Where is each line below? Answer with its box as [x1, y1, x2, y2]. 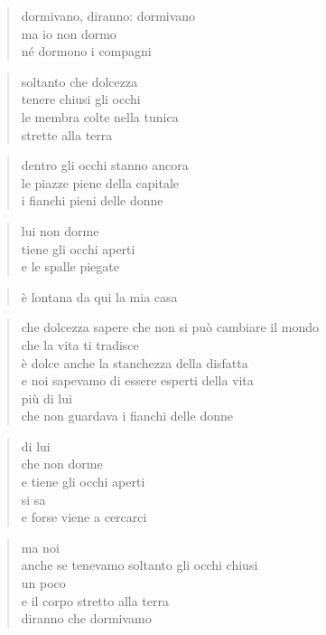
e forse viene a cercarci [21, 507, 147, 526]
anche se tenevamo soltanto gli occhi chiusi [21, 555, 258, 574]
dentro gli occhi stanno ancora [21, 156, 189, 175]
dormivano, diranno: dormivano [21, 6, 196, 24]
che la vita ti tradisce [21, 335, 139, 354]
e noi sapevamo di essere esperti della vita [21, 371, 254, 390]
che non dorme [21, 454, 103, 473]
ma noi [21, 537, 60, 556]
